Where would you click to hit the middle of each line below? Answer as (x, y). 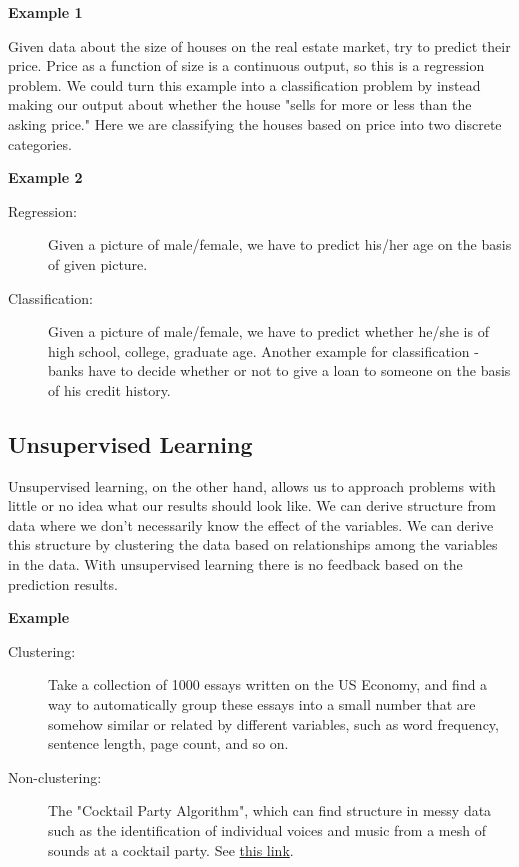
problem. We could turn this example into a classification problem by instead (244, 84)
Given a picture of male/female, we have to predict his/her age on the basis (280, 244)
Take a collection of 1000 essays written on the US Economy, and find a (268, 684)
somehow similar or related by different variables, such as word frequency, (273, 723)
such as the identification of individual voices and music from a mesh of (267, 830)
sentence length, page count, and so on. (168, 743)
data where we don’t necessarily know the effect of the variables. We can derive (251, 524)
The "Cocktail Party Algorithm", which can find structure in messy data (270, 810)
